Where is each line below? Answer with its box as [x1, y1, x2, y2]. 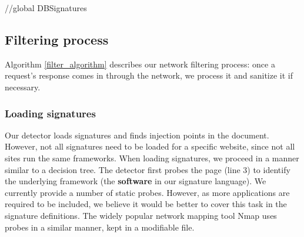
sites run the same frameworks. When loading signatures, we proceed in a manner [5, 151, 299, 164]
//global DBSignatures [5, 2, 87, 13]
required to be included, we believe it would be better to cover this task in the [5, 198, 287, 210]
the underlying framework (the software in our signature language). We [5, 175, 266, 187]
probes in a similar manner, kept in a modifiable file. [5, 221, 195, 233]
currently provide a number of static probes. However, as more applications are [5, 186, 290, 198]
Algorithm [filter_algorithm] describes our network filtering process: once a [5, 57, 275, 70]
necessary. [5, 80, 41, 93]
